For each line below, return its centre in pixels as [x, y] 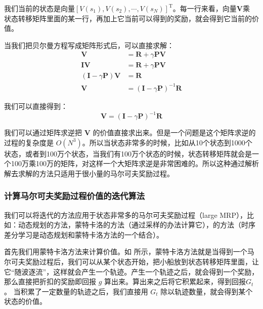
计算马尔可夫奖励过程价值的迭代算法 [75, 196]
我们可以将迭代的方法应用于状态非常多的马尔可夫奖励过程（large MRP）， [125, 215]
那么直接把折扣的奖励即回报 [50, 281]
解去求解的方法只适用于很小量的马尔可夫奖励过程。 [89, 173]
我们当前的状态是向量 [39, 8]
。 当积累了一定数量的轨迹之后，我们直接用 [76, 291]
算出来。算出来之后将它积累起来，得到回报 [175, 281]
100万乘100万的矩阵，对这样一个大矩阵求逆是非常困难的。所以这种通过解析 [135, 163]
